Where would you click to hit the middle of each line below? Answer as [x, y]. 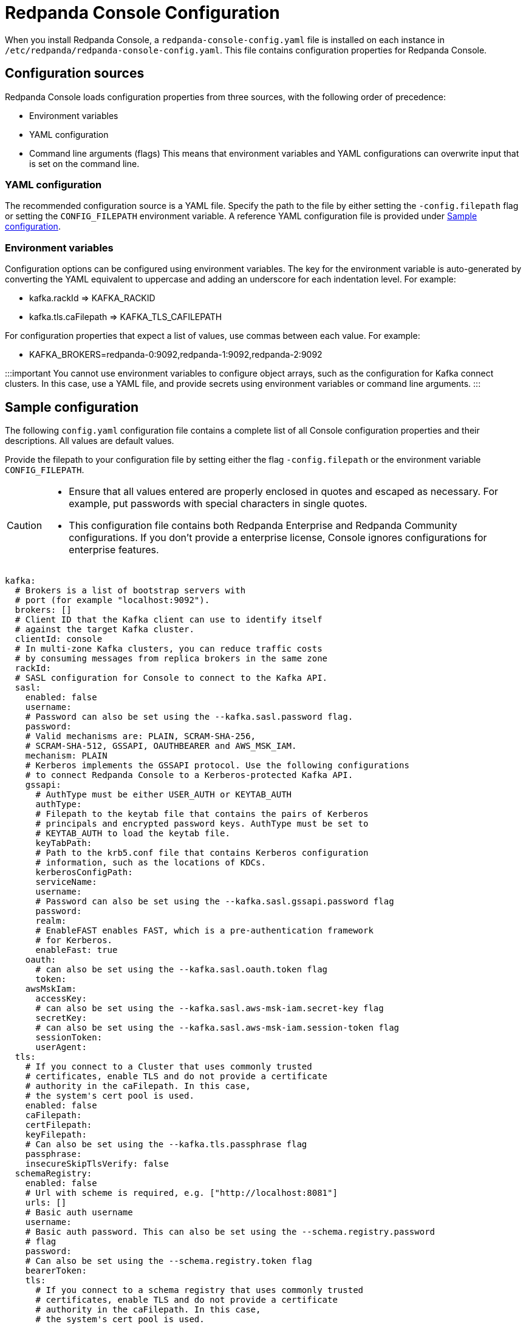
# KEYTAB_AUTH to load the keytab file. [133, 833]
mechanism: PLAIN [66, 755]
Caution [25, 525]
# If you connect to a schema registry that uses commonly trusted [200, 1290]
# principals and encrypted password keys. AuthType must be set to [202, 823]
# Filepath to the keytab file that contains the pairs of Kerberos [202, 814]
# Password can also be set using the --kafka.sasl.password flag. [189, 716]
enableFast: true [77, 950]
